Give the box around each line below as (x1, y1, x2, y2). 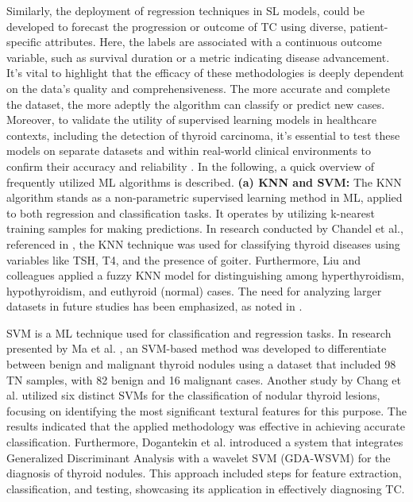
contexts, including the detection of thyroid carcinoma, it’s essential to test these (6, 126, 400, 143)
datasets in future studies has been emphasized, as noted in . (6, 298, 303, 315)
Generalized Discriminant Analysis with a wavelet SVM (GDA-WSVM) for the (6, 449, 391, 465)
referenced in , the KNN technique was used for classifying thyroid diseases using (6, 235, 400, 252)
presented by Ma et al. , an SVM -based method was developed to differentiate (6, 340, 387, 357)
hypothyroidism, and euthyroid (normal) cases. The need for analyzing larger (6, 282, 382, 299)
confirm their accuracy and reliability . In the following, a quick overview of (6, 157, 374, 174)
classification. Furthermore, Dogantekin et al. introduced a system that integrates (6, 434, 403, 450)
